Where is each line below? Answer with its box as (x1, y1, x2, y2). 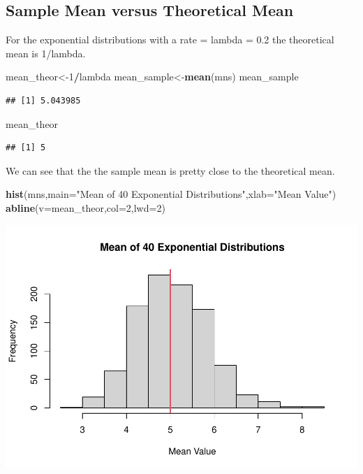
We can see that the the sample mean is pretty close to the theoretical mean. (6, 163, 335, 178)
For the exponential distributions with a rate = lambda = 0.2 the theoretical (6, 32, 334, 47)
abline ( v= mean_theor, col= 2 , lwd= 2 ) (6, 200, 165, 215)
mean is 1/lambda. (6, 45, 86, 60)
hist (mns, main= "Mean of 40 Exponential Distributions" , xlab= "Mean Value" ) (6, 187, 336, 201)
